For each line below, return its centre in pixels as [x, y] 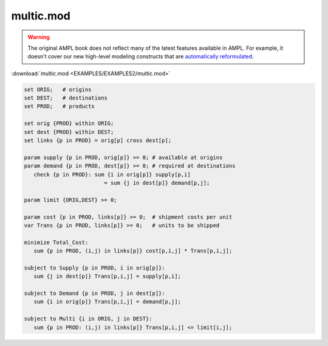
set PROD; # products [60, 107]
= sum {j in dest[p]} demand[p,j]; [157, 183]
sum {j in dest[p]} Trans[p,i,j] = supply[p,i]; [108, 276]
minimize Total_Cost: [56, 242]
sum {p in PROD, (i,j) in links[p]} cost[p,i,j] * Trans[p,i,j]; [133, 251]
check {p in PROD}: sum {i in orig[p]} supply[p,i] [112, 174]
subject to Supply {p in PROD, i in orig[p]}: [94, 268]
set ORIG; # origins [58, 89]
